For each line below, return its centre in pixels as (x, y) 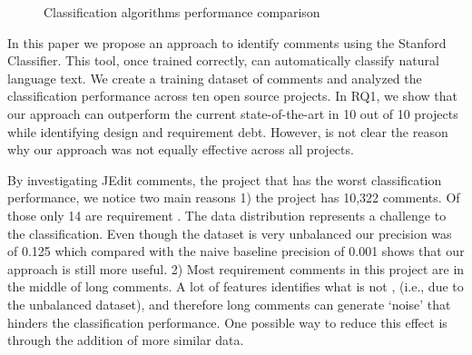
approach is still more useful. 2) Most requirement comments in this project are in (236, 268)
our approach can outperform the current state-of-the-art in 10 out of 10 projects (233, 113)
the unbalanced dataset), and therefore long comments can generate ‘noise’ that (229, 304)
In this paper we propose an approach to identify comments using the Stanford (227, 42)
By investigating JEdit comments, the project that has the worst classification (225, 179)
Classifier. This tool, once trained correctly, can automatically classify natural (223, 60)
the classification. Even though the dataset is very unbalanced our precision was (230, 233)
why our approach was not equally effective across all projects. (181, 149)
